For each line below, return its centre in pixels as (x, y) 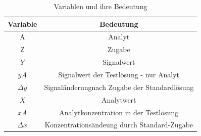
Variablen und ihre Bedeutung (100, 6)
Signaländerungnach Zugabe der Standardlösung (119, 87)
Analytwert (119, 99)
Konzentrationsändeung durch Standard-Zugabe (119, 125)
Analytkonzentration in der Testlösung (119, 112)
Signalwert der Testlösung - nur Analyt (119, 74)
